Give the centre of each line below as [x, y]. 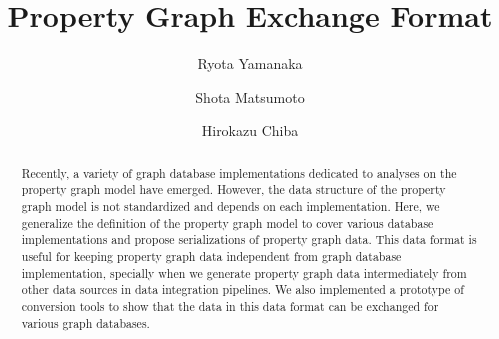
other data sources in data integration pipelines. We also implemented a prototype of [242, 289]
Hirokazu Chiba [250, 130]
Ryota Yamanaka [250, 63]
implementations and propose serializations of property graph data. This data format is [249, 239]
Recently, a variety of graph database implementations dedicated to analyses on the [239, 172]
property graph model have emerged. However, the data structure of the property [233, 189]
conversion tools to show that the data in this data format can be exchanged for [230, 305]
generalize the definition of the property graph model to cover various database [227, 222]
